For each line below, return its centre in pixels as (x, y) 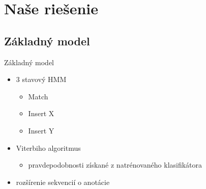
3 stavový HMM (41, 79)
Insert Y (41, 130)
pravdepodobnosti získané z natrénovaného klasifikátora (115, 165)
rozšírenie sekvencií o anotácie (63, 182)
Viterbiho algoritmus (48, 147)
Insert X (41, 113)
